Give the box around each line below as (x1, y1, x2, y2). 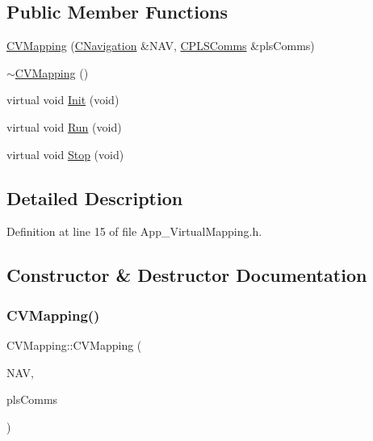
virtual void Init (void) (6, 91, 119, 108)
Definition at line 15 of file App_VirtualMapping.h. (6, 223, 262, 240)
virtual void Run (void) (6, 118, 122, 135)
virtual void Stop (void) (6, 145, 124, 162)
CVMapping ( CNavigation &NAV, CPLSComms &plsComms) (6, 37, 315, 54)
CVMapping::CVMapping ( (6, 336, 142, 353)
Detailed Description (6, 185, 183, 210)
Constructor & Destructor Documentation (6, 262, 367, 288)
